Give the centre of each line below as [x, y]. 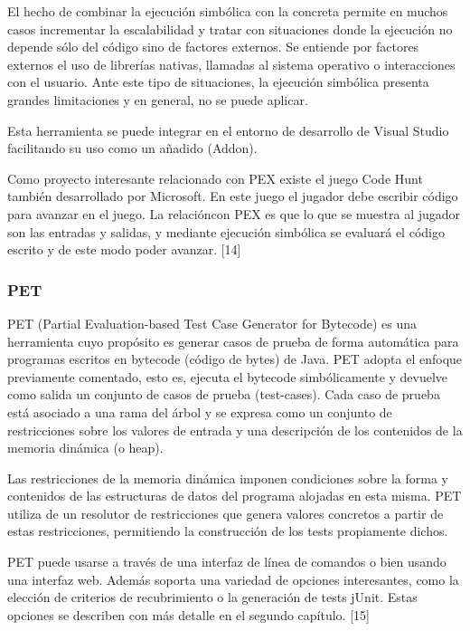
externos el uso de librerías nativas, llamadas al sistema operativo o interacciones [231, 64]
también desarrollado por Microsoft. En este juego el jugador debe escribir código [233, 196]
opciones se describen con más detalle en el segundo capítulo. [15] [188, 614]
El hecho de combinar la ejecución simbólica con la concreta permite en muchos [228, 11]
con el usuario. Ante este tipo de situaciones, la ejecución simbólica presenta [218, 82]
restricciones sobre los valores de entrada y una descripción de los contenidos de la [235, 430]
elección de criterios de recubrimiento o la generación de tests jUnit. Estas [212, 597]
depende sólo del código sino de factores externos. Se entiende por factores [213, 47]
